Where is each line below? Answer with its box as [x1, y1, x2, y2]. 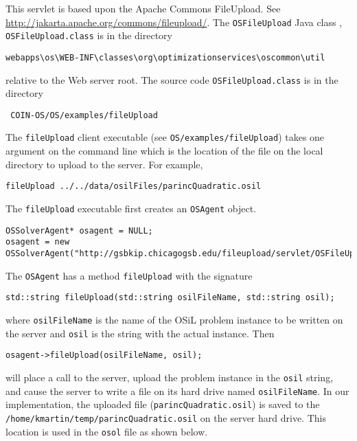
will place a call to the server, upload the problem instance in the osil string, [5, 370, 334, 384]
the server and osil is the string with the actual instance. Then [5, 326, 275, 340]
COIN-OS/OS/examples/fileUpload [10, 110, 158, 120]
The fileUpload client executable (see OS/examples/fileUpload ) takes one [5, 130, 325, 144]
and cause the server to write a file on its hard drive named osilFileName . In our [5, 383, 349, 398]
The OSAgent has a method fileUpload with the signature [5, 268, 253, 282]
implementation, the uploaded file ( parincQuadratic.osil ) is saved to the [5, 397, 320, 411]
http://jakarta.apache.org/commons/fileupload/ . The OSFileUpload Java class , [5, 14, 343, 29]
